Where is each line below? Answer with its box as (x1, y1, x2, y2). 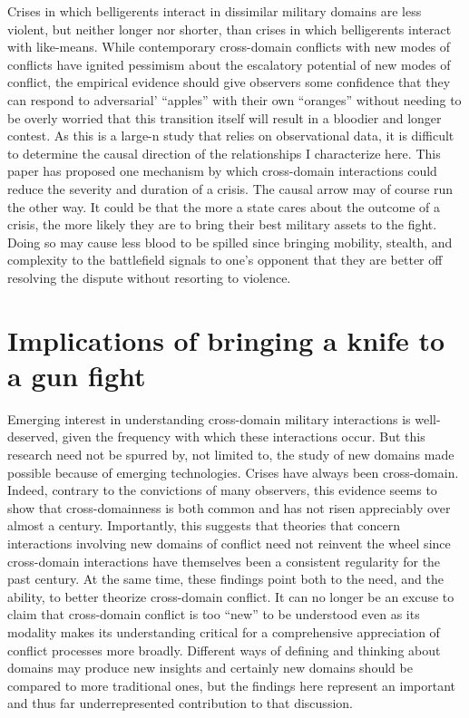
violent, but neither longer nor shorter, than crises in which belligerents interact (7, 19, 452, 38)
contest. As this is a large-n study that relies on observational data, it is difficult (7, 126, 454, 145)
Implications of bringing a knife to (7, 321, 445, 358)
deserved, (7, 427, 59, 446)
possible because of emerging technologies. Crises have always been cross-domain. (7, 462, 459, 481)
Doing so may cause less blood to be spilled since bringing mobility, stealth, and (7, 232, 453, 251)
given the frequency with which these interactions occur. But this (62, 427, 425, 446)
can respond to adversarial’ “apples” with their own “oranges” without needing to (7, 90, 462, 109)
